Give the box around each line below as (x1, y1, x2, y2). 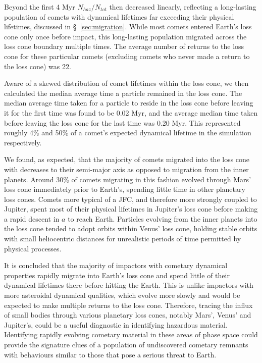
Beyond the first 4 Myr (4, 2, 75, 12)
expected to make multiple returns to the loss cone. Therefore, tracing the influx (4, 299, 253, 310)
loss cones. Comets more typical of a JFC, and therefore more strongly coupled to (4, 193, 257, 204)
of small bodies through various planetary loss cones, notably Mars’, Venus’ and (4, 309, 251, 320)
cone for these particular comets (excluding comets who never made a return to (4, 50, 250, 61)
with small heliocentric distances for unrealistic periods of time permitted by (4, 233, 241, 244)
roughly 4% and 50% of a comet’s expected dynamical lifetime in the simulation (4, 127, 251, 138)
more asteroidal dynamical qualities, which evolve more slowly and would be (4, 290, 240, 300)
